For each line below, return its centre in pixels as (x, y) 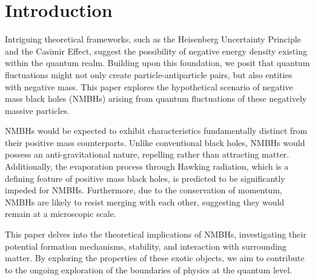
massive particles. (37, 110)
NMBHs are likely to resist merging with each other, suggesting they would (145, 202)
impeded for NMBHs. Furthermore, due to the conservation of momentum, (144, 190)
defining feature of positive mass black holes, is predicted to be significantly (145, 178)
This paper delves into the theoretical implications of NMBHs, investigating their (156, 234)
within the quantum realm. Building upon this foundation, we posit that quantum (157, 63)
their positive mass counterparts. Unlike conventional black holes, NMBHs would (155, 142)
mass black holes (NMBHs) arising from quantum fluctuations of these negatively (156, 98)
